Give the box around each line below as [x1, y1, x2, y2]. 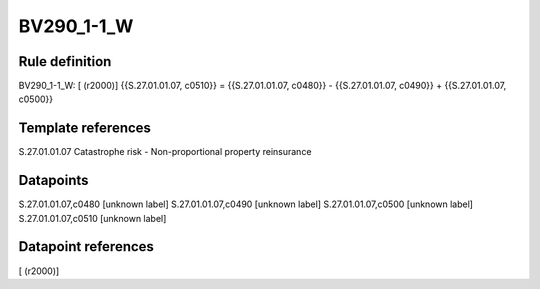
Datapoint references [18, 238, 155, 255]
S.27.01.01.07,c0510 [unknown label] [18, 212, 167, 224]
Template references [18, 120, 152, 137]
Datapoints [18, 172, 89, 189]
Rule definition [18, 53, 112, 70]
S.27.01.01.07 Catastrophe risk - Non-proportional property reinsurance [18, 146, 312, 158]
